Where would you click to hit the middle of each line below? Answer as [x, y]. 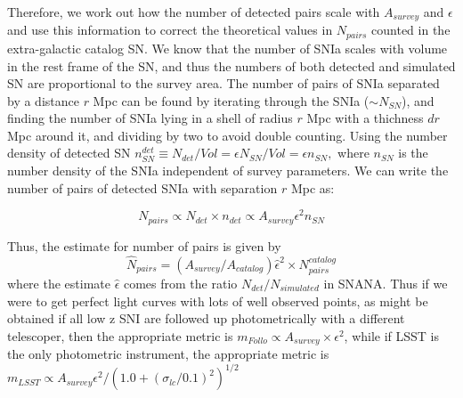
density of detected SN [69, 153]
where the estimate [59, 284]
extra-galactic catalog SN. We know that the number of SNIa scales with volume [227, 48]
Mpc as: [313, 187]
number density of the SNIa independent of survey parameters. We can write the [228, 171]
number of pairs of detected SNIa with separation [142, 187]
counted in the [411, 30]
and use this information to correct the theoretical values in [170, 30]
